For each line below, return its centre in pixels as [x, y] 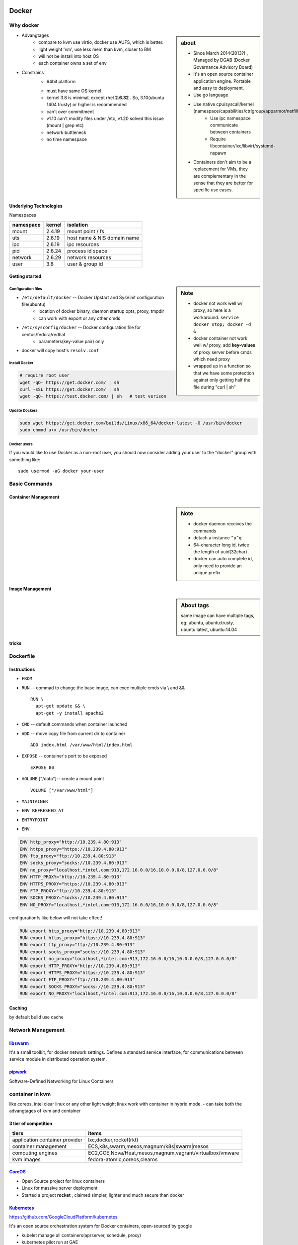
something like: [25, 459]
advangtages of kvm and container [45, 1111]
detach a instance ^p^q [218, 538]
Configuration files [26, 289]
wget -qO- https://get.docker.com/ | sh [69, 382]
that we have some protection [224, 373]
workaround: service [216, 317]
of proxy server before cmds [223, 352]
